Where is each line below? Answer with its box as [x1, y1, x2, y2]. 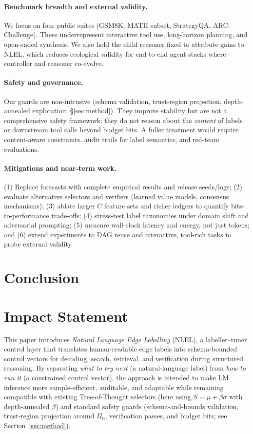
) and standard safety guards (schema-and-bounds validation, [55, 401, 239, 411]
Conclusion [4, 268, 79, 288]
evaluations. [4, 144, 39, 154]
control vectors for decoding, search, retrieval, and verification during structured [4, 353, 244, 363]
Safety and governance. [4, 77, 83, 87]
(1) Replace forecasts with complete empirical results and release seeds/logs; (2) [4, 181, 242, 191]
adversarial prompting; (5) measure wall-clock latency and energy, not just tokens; [4, 220, 250, 230]
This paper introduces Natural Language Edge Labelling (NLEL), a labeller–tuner [4, 334, 247, 344]
